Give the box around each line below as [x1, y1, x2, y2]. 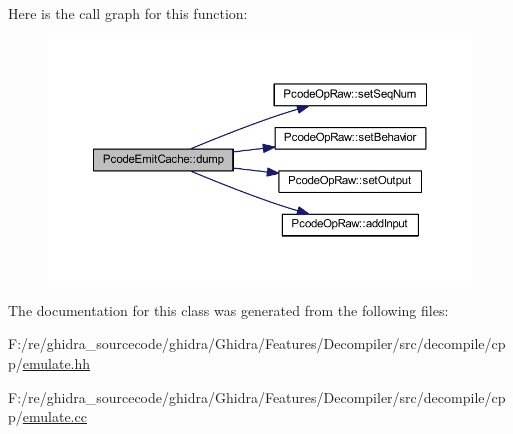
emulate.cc [22, 406, 87, 427]
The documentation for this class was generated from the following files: [8, 299, 449, 320]
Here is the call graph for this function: [8, 3, 248, 23]
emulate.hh [22, 353, 91, 373]
